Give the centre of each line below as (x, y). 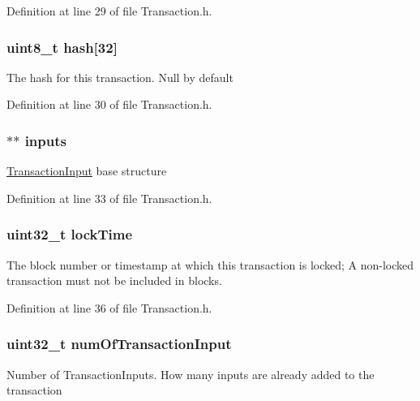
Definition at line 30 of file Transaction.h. (109, 104)
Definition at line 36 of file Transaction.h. (109, 307)
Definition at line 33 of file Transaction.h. (109, 198)
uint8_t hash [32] (62, 47)
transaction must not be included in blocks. (114, 280)
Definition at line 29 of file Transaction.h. (109, 11)
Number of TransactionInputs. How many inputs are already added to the (191, 374)
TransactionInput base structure (87, 171)
